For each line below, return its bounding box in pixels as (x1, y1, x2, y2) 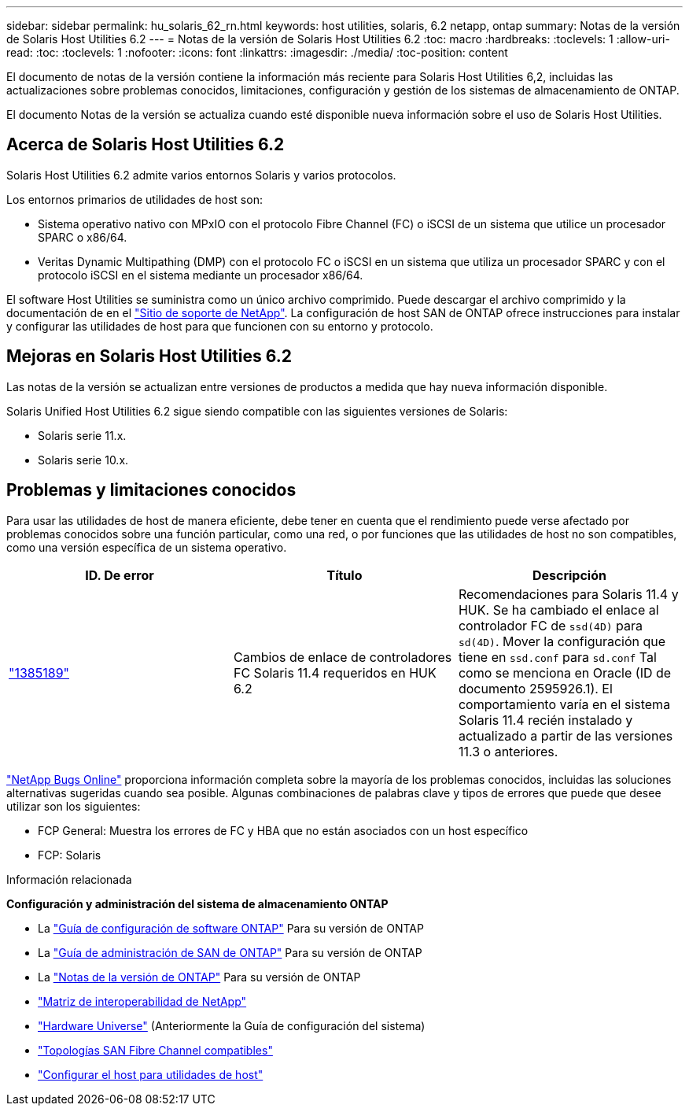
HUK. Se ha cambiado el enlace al (458, 601, 659, 618)
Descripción (532, 567, 606, 583)
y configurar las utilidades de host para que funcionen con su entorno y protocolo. (6, 319, 433, 333)
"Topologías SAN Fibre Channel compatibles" (38, 1043, 273, 1057)
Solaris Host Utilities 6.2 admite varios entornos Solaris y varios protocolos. (6, 168, 396, 182)
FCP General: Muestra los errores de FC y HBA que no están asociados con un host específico (38, 823, 529, 837)
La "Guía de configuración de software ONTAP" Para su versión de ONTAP (38, 921, 424, 935)
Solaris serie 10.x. (38, 453, 129, 467)
